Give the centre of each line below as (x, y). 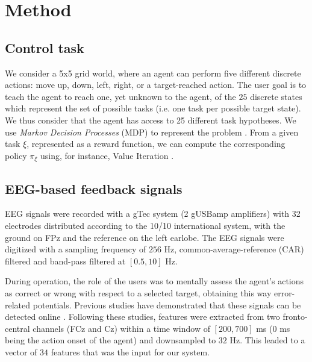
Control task (45, 47)
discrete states (276, 96)
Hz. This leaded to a (267, 340)
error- (284, 292)
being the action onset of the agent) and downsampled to (111, 340)
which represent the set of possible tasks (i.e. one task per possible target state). (153, 108)
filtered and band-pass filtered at (65, 261)
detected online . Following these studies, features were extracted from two (142, 317)
